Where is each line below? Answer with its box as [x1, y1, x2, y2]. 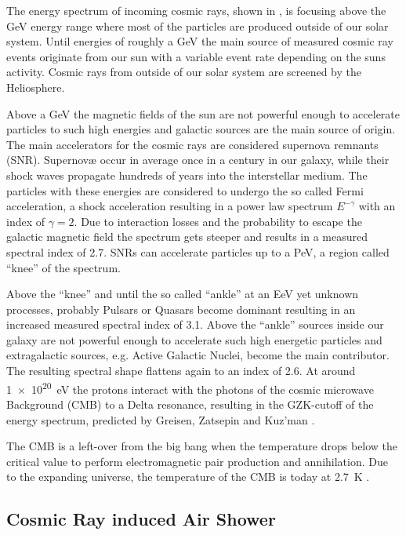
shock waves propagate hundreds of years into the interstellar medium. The [6, 166, 368, 183]
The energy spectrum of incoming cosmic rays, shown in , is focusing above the [6, 2, 386, 18]
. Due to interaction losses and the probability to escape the [74, 213, 362, 229]
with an [358, 198, 396, 214]
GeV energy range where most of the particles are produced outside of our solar [6, 17, 389, 34]
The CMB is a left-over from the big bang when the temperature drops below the [6, 438, 398, 454]
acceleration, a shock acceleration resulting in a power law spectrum [6, 198, 333, 214]
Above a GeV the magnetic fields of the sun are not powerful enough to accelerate [6, 105, 400, 122]
